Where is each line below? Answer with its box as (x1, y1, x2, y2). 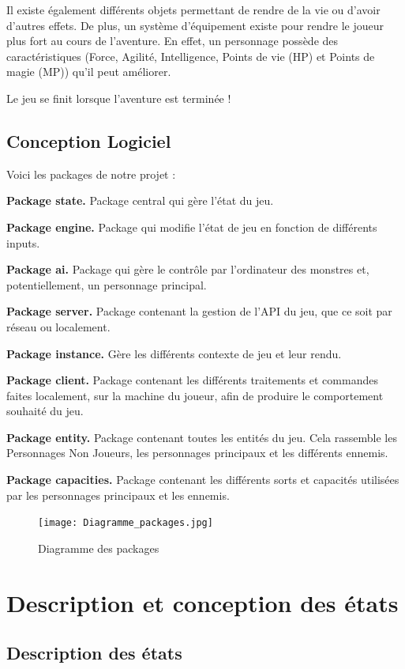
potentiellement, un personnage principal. (6, 276, 207, 293)
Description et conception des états (6, 586, 399, 618)
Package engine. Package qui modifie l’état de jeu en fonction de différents (6, 218, 377, 235)
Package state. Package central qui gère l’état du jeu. (6, 192, 274, 209)
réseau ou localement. (6, 318, 111, 334)
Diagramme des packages (38, 539, 159, 556)
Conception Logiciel (6, 128, 171, 153)
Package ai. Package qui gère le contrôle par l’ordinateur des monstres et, (6, 261, 369, 278)
